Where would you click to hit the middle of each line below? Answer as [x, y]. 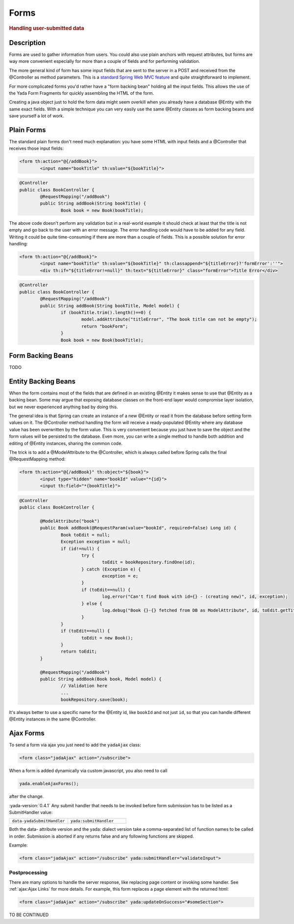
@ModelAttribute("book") [70, 521]
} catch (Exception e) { [111, 569]
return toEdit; [79, 652]
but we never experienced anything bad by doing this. [63, 407]
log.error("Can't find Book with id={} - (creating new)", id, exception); [195, 597]
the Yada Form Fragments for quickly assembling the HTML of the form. [82, 93]
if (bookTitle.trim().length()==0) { [106, 312]
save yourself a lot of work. [37, 116]
